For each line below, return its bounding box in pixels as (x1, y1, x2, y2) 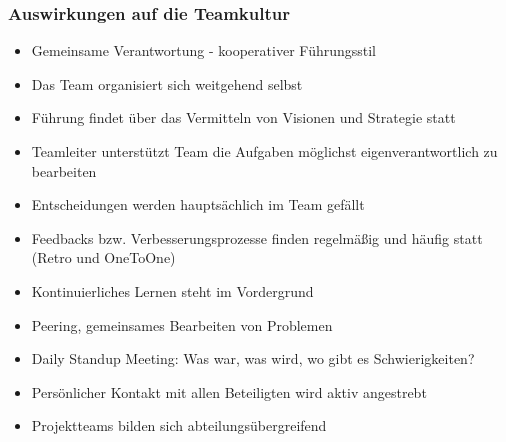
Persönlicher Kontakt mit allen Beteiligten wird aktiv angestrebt (31, 381, 427, 402)
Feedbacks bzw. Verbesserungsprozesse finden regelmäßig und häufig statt (31, 227, 483, 248)
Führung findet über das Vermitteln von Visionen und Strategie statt (31, 107, 456, 128)
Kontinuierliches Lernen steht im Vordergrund (31, 280, 314, 301)
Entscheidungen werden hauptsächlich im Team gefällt (31, 194, 365, 215)
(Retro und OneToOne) (31, 247, 176, 268)
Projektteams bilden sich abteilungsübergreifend (31, 415, 327, 436)
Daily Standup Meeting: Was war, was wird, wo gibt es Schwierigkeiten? (31, 348, 475, 369)
